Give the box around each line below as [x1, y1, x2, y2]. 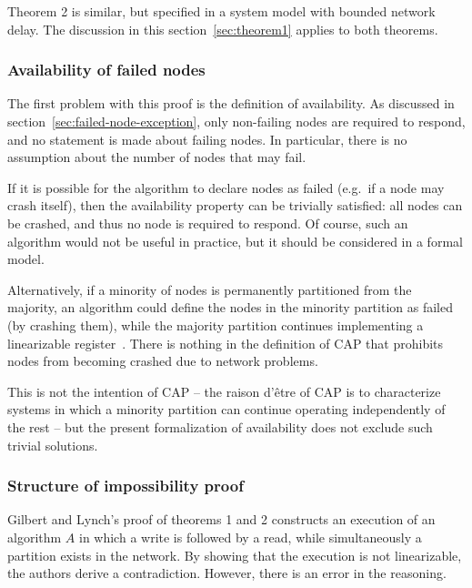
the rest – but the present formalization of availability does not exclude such [7, 417, 433, 436]
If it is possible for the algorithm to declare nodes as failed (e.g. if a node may [7, 177, 445, 197]
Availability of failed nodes [7, 58, 206, 81]
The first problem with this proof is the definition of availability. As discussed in [7, 94, 455, 113]
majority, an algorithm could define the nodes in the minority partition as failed [7, 298, 453, 317]
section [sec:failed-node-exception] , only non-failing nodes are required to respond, [7, 112, 466, 130]
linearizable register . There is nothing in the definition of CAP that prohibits [7, 333, 444, 352]
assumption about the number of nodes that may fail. [7, 147, 306, 167]
